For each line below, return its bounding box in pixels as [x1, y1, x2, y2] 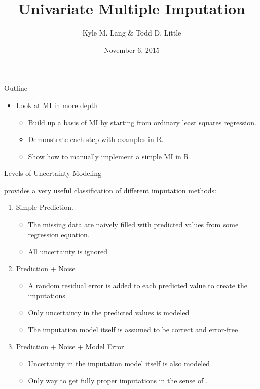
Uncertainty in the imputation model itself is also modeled [28, 358, 210, 369]
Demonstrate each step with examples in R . [28, 134, 164, 145]
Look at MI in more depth [16, 99, 98, 110]
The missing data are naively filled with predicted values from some [28, 219, 239, 230]
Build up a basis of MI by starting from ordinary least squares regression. [28, 117, 256, 127]
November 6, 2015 [104, 44, 160, 55]
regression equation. [28, 229, 90, 239]
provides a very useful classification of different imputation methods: [4, 185, 216, 195]
